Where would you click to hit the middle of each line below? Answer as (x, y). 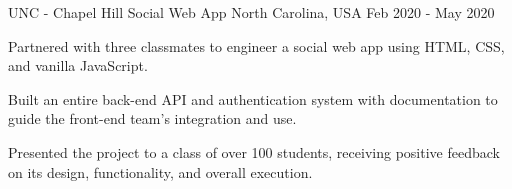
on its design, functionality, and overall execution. (160, 171)
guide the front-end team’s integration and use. (152, 118)
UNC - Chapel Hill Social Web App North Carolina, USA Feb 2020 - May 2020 (251, 12)
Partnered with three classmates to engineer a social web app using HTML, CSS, (256, 45)
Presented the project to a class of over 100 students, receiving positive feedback (254, 151)
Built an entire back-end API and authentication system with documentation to (253, 98)
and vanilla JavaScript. (78, 65)
